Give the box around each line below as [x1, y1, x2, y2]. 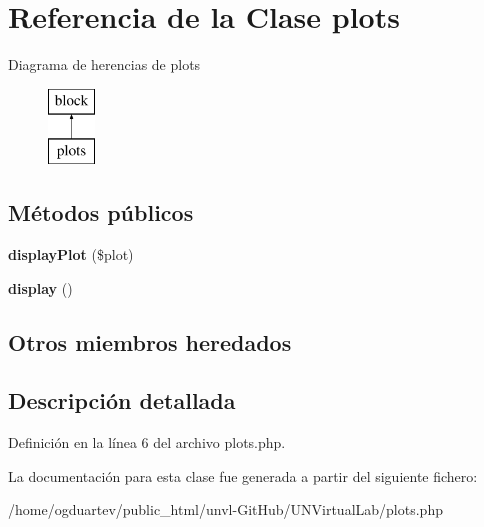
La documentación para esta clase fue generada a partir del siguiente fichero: [8, 465, 478, 486]
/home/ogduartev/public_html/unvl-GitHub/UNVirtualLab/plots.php [8, 499, 443, 520]
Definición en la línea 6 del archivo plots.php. [8, 432, 286, 453]
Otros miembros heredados [8, 326, 292, 357]
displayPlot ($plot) [8, 244, 134, 265]
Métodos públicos [8, 197, 194, 228]
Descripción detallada [8, 385, 236, 416]
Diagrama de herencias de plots [8, 54, 201, 75]
